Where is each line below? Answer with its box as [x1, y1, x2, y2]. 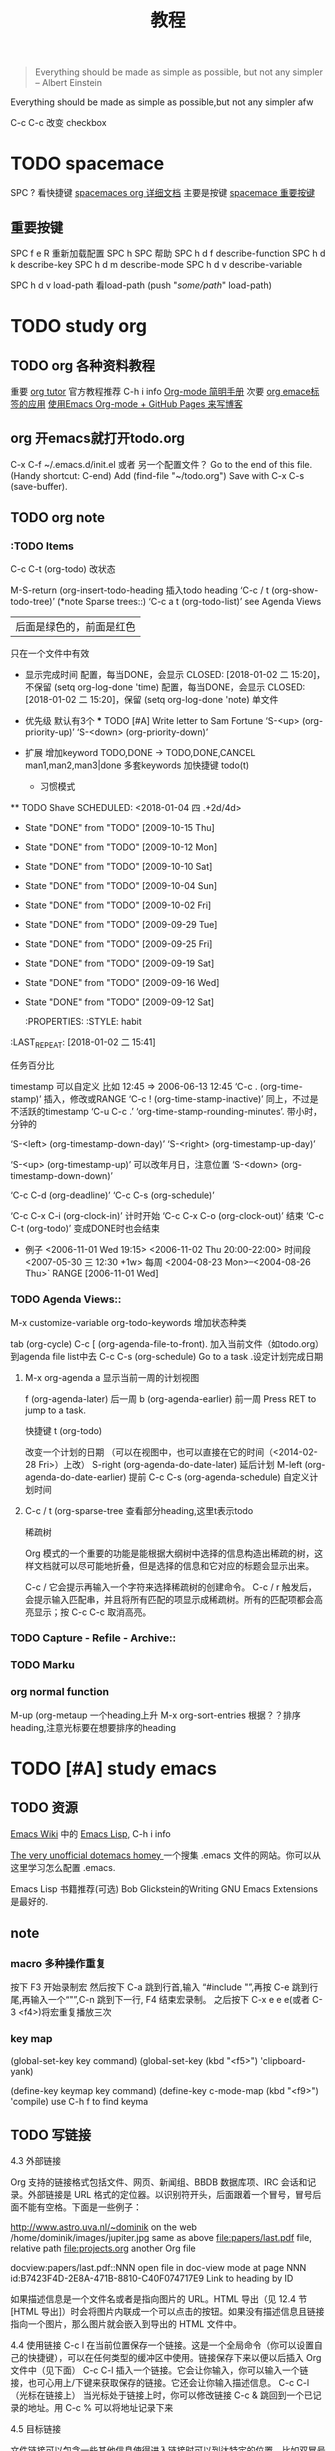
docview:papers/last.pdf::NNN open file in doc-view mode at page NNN [10, 2262, 307, 2274]
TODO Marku [10, 1658, 75, 1672]
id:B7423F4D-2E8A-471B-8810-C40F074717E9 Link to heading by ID [10, 2272, 294, 2285]
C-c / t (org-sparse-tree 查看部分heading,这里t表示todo [24, 1504, 254, 1516]
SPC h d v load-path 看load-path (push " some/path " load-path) [10, 279, 273, 291]
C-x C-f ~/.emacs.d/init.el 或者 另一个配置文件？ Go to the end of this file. [10, 458, 313, 470]
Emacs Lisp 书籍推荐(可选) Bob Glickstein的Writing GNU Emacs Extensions [10, 1882, 318, 1895]
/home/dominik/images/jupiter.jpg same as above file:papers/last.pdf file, [10, 2232, 312, 2244]
